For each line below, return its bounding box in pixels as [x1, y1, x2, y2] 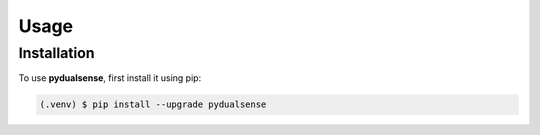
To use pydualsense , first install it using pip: [18, 72, 202, 84]
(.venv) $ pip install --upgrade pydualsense [39, 99, 267, 110]
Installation [18, 44, 95, 62]
